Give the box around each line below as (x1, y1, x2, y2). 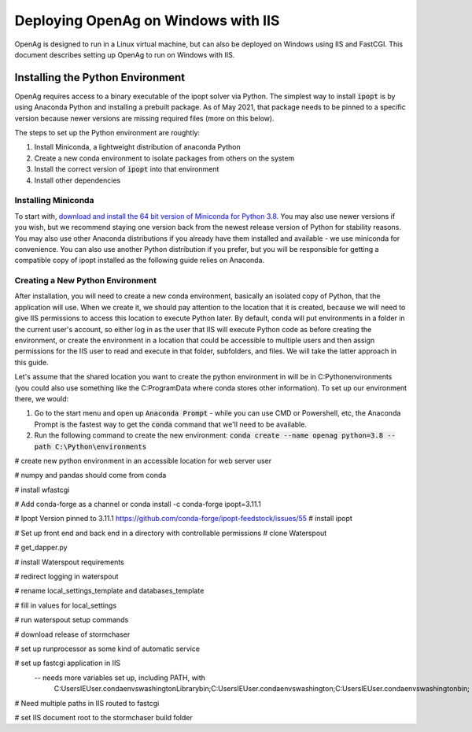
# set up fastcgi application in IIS (14, 658, 121, 668)
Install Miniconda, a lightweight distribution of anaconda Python (34, 142, 242, 152)
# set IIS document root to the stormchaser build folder (14, 712, 193, 722)
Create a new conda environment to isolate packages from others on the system (34, 153, 295, 163)
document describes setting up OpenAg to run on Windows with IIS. (14, 50, 235, 59)
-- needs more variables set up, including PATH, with (34, 673, 206, 682)
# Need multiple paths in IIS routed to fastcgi (14, 698, 160, 708)
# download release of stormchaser (14, 630, 131, 639)
